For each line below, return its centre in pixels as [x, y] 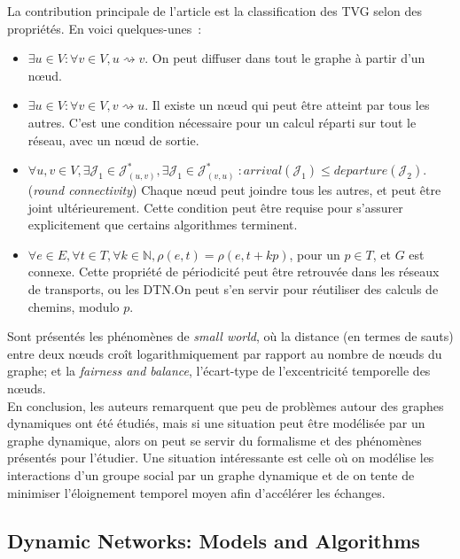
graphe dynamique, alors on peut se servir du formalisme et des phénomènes [214, 440]
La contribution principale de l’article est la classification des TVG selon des [214, 11]
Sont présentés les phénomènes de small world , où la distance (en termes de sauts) [230, 336]
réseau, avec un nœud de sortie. [113, 140]
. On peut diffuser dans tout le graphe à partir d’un [285, 58]
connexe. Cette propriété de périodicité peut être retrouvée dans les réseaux [234, 272]
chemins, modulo [74, 306]
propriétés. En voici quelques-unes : [105, 28]
